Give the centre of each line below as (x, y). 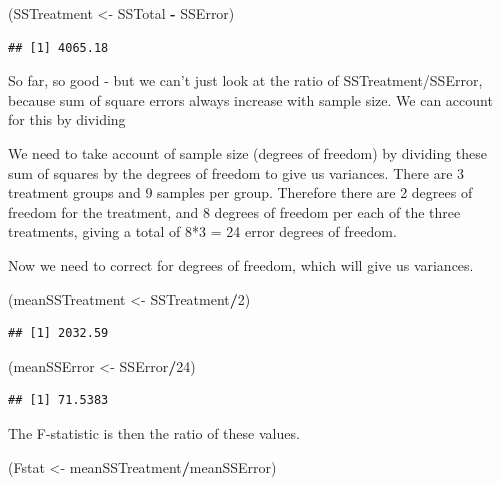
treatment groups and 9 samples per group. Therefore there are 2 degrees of (240, 192)
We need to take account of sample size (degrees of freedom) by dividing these (248, 152)
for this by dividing (67, 119)
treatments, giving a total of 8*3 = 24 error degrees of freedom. (202, 231)
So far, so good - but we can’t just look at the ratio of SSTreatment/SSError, (245, 80)
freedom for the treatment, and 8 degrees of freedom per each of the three (234, 211)
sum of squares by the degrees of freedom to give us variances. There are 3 (236, 172)
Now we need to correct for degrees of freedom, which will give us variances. (241, 264)
